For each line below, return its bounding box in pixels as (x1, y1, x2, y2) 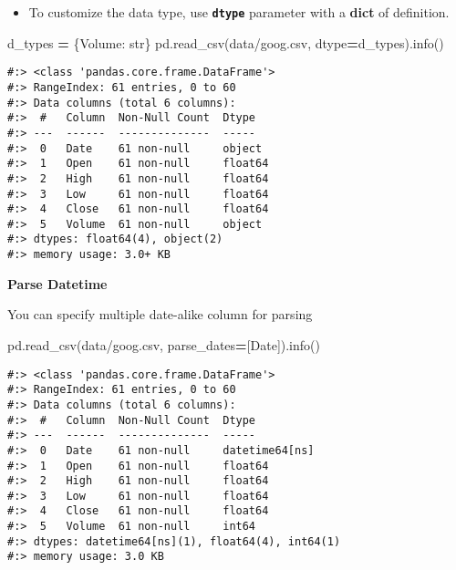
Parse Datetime (7, 274, 108, 293)
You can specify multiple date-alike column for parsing (7, 305, 313, 324)
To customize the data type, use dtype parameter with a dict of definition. (28, 3, 450, 21)
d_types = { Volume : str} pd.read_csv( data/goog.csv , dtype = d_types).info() (7, 33, 444, 52)
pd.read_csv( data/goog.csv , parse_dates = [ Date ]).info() (7, 335, 320, 354)
